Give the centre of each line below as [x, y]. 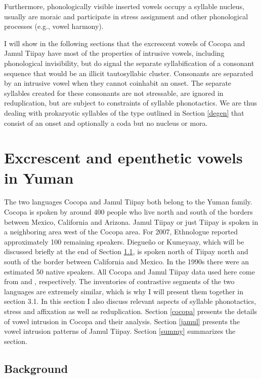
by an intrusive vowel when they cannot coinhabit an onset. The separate [118, 83]
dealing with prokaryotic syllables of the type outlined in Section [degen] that [124, 112]
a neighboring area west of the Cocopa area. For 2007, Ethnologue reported [121, 232]
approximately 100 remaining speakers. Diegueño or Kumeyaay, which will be [124, 241]
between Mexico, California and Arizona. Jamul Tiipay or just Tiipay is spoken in [131, 221]
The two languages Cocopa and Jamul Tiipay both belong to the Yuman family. [128, 202]
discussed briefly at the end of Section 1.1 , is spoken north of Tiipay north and [126, 251]
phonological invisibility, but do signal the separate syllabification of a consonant [129, 63]
